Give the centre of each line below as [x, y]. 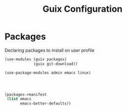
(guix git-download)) [56, 64]
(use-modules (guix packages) [36, 59]
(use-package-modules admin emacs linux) [48, 73]
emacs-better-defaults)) [45, 104]
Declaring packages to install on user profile [50, 50]
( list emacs [19, 99]
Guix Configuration [83, 9]
